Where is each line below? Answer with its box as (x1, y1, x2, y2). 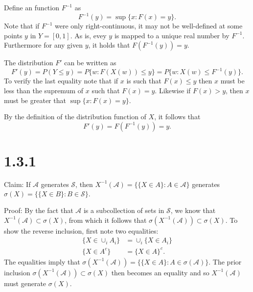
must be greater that (4, 95, 66, 105)
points (4, 30, 23, 40)
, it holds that (88, 40, 130, 50)
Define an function (4, 2, 59, 12)
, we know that (170, 205, 216, 215)
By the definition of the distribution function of (4, 111, 146, 122)
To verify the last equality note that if (4, 76, 118, 86)
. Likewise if (155, 85, 191, 95)
